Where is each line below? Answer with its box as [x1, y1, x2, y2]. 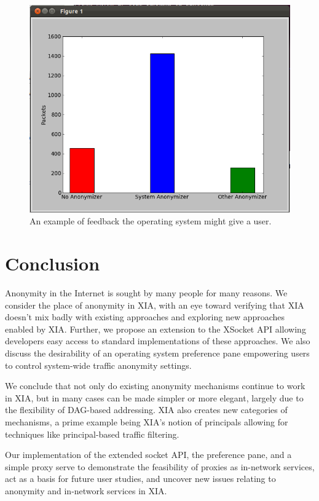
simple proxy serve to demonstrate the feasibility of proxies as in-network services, [5, 460, 315, 473]
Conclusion [5, 251, 100, 276]
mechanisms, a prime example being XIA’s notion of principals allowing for [5, 416, 288, 428]
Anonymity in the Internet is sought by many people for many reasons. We [5, 286, 288, 299]
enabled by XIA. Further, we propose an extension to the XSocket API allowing [5, 322, 306, 335]
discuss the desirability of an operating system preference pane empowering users [5, 347, 310, 360]
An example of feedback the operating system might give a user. [30, 215, 272, 227]
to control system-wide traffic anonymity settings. [5, 358, 192, 371]
